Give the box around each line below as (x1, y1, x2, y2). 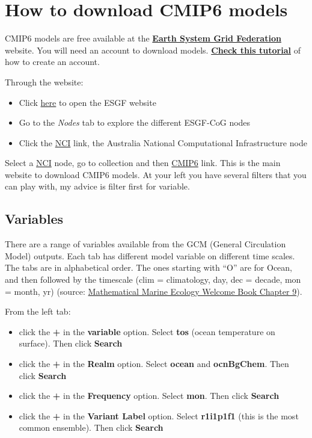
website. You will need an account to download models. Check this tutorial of (5, 43, 301, 56)
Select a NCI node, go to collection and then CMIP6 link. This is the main (5, 156, 281, 169)
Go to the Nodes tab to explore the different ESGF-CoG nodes (19, 116, 251, 129)
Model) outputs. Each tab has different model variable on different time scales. (5, 249, 295, 262)
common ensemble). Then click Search (19, 421, 164, 434)
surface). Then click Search (19, 337, 123, 350)
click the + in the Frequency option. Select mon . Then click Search (19, 389, 280, 402)
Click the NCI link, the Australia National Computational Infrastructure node (19, 136, 307, 149)
